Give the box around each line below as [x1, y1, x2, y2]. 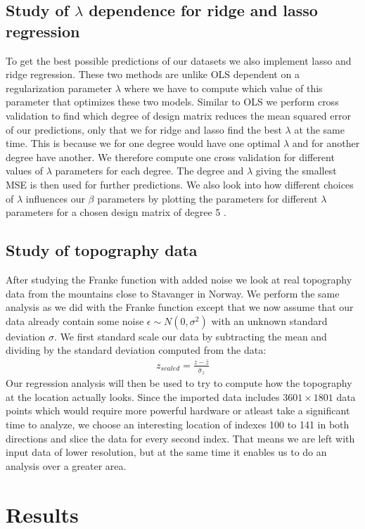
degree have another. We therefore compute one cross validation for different [6, 149, 335, 164]
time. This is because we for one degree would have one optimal [6, 136, 281, 151]
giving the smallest [255, 163, 337, 178]
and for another [292, 136, 360, 151]
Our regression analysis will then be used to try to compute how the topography [6, 376, 352, 390]
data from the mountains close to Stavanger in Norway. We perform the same [6, 286, 340, 300]
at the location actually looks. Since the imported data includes [6, 389, 280, 404]
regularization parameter [6, 80, 113, 95]
